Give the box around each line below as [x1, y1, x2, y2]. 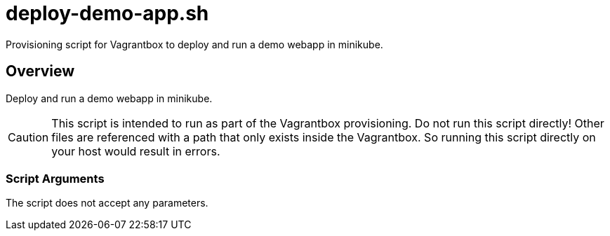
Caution [8, 130, 49, 144]
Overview [6, 62, 75, 81]
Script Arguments [6, 171, 105, 186]
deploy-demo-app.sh [6, 1, 209, 25]
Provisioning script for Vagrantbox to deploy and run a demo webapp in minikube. [6, 38, 383, 50]
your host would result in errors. [51, 144, 220, 158]
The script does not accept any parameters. [6, 197, 208, 209]
